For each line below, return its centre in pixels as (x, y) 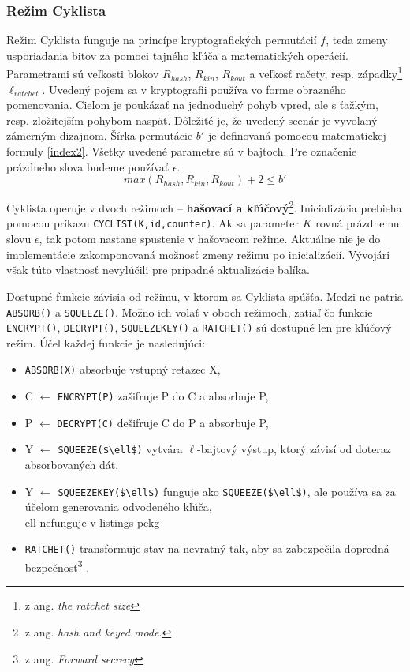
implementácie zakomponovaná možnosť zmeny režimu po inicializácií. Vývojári (198, 254)
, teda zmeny (357, 40)
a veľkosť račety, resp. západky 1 (326, 73)
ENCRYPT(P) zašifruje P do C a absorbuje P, (163, 396)
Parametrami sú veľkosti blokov (83, 74)
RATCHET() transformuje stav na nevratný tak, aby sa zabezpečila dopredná (207, 548)
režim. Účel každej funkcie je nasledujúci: (106, 342)
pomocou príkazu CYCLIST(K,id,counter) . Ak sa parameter (153, 223)
